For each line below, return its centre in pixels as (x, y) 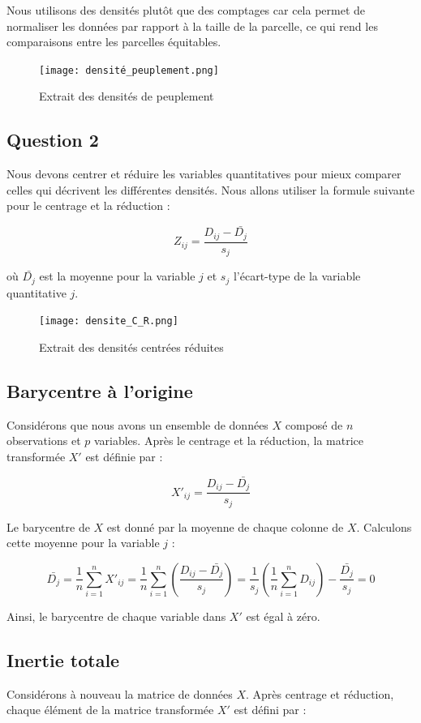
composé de (314, 424)
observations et (44, 441)
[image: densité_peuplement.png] (129, 70)
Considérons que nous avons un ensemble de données (137, 424)
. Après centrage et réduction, (320, 693)
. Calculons (384, 526)
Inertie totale (63, 659)
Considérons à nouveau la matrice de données (120, 693)
